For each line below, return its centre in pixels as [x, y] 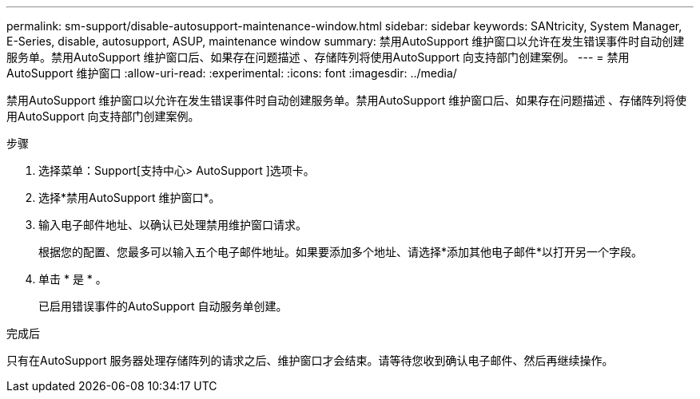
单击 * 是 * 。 [73, 279]
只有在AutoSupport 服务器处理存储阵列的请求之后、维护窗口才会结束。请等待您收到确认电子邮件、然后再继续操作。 [310, 360]
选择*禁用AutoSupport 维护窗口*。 [129, 198]
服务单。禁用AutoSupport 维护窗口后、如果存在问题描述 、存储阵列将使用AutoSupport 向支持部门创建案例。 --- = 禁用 [318, 57]
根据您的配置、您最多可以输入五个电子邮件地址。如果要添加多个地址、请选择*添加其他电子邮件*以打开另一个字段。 [341, 252]
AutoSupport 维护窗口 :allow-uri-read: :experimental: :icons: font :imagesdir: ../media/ [232, 73]
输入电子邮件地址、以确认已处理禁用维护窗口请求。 [173, 225]
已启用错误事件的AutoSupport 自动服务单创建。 [163, 306]
